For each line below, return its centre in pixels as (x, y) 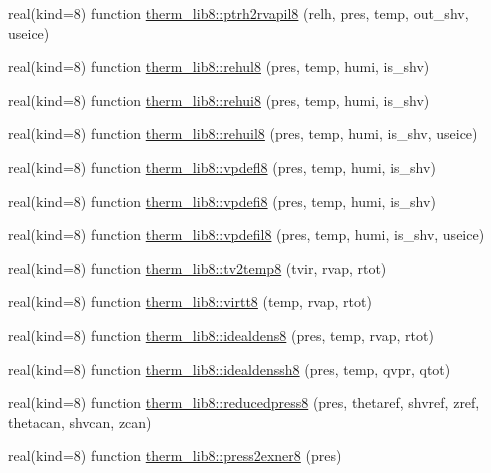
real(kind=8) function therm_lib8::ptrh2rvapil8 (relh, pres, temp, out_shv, (238, 13)
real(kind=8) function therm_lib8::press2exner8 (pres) (175, 455)
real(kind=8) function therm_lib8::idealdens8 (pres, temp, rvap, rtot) (221, 334)
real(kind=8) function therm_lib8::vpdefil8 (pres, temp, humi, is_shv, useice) (246, 234)
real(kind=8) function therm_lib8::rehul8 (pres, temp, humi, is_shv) (219, 66)
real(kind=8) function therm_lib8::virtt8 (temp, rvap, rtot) (190, 301)
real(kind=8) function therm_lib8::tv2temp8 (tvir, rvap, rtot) (197, 267)
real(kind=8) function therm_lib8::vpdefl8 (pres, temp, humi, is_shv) (222, 166)
